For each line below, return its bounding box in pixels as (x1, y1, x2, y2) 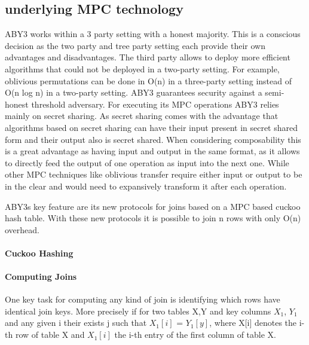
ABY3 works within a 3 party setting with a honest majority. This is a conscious (5, 28, 301, 40)
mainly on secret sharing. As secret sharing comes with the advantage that (5, 109, 279, 122)
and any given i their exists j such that (5, 316, 147, 329)
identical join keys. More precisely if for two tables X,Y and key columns (5, 304, 271, 317)
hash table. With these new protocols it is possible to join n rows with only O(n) (5, 212, 301, 224)
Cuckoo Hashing (5, 246, 74, 259)
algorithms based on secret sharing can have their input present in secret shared (5, 121, 298, 133)
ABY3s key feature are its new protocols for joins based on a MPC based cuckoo (5, 200, 301, 212)
